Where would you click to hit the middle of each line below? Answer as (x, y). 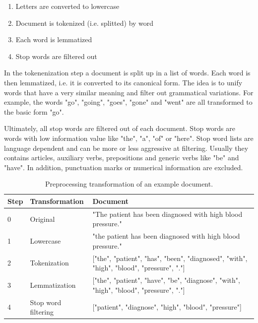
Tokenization (49, 263)
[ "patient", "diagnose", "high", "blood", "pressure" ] (167, 307)
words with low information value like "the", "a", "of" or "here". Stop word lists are (129, 138)
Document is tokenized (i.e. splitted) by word (85, 23)
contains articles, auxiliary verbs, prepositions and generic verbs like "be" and (122, 158)
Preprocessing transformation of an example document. (129, 184)
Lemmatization (53, 285)
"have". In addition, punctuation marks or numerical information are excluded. (124, 167)
